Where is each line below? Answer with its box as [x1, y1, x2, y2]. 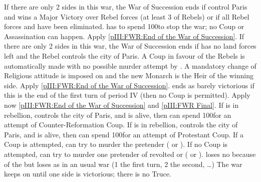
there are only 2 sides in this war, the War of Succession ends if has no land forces [4, 41, 256, 51]
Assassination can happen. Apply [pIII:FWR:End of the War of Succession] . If [4, 31, 244, 41]
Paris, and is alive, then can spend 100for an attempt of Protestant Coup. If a [4, 129, 244, 139]
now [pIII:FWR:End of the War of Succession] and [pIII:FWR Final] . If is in [4, 99, 239, 110]
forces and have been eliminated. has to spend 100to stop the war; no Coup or [4, 21, 244, 32]
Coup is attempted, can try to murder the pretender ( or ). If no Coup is [4, 139, 228, 149]
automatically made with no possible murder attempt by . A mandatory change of [4, 60, 256, 71]
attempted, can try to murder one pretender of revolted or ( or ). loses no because [4, 148, 256, 159]
